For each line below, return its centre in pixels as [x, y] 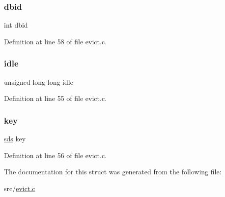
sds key [15, 139]
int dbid [16, 25]
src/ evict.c [20, 188]
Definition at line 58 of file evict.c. [56, 41]
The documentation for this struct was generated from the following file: [113, 172]
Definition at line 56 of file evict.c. [56, 155]
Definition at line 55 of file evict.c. [56, 98]
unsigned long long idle [39, 82]
